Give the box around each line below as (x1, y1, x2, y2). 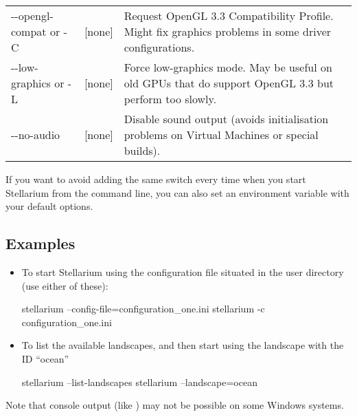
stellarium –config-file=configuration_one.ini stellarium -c (21, 301, 265, 316)
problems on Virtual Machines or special (124, 127, 319, 142)
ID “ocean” (21, 351, 69, 365)
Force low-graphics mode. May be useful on (124, 59, 332, 75)
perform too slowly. (124, 91, 217, 107)
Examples (5, 233, 76, 254)
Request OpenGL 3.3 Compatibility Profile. (124, 8, 334, 23)
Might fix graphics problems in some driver (124, 23, 332, 39)
